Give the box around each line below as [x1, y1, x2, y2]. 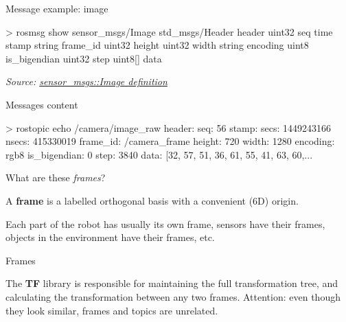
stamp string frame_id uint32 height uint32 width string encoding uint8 [5, 38, 309, 52]
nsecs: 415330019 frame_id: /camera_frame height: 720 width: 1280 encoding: [5, 134, 335, 148]
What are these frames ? [5, 170, 106, 185]
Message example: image [5, 1, 108, 15]
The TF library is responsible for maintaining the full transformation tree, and [5, 276, 338, 290]
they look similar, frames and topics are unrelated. [5, 303, 218, 317]
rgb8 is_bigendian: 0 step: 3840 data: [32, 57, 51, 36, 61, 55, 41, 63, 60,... [5, 147, 313, 161]
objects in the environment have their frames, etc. [5, 230, 215, 244]
